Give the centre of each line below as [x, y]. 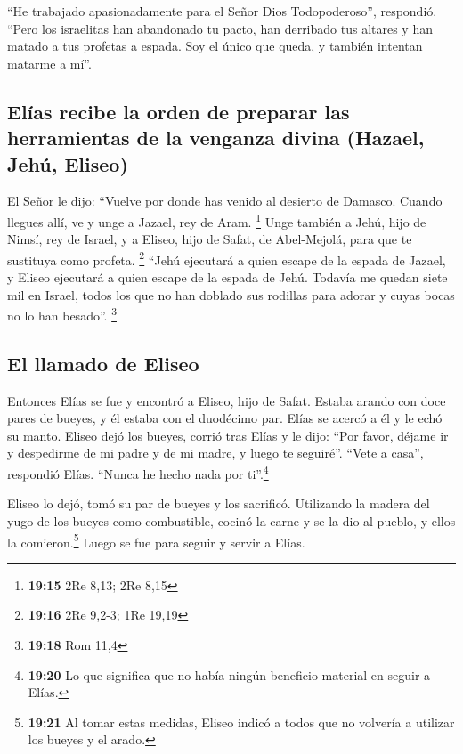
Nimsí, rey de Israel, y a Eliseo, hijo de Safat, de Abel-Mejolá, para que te [210, 239]
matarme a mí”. [49, 63]
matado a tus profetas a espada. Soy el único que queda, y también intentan [215, 46]
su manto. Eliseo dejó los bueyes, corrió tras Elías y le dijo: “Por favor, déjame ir [228, 435]
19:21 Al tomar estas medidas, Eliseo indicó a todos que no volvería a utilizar [241, 722]
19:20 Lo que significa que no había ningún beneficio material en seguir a [229, 674]
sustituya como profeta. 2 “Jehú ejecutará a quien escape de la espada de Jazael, [227, 258]
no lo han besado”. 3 [62, 314]
